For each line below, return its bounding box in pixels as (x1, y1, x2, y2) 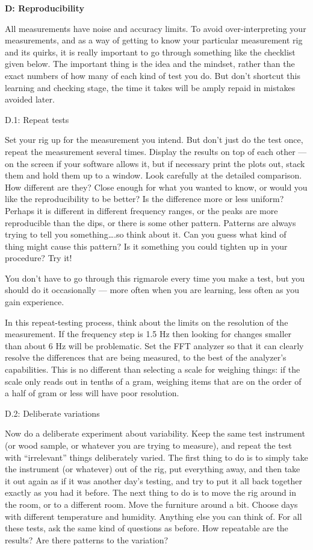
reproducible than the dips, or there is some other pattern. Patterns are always (5, 216, 296, 229)
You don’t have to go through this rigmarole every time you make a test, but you (5, 271, 305, 284)
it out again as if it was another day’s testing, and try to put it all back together (5, 474, 302, 487)
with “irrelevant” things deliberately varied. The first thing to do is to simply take (5, 450, 308, 463)
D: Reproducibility (5, 2, 84, 14)
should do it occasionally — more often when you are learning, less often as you (5, 283, 299, 296)
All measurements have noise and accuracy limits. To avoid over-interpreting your (5, 22, 306, 34)
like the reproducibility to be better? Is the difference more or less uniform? (5, 192, 284, 205)
